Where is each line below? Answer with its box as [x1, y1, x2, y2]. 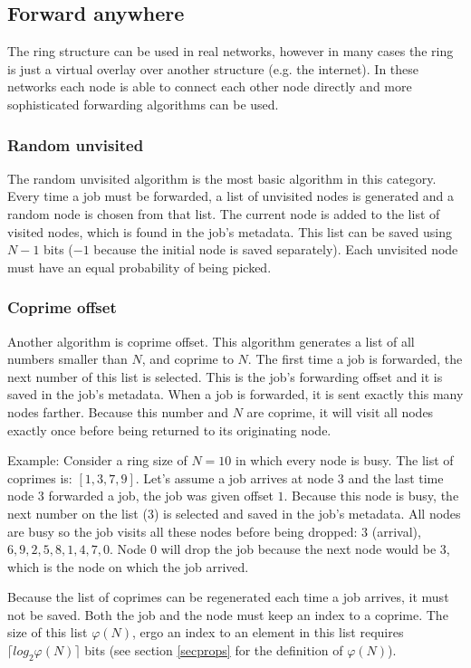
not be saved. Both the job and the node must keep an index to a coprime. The [7, 605, 448, 624]
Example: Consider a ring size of [7, 451, 187, 470]
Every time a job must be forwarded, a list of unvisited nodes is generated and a [7, 186, 455, 205]
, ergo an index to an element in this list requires [132, 623, 404, 642]
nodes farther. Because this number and [7, 402, 228, 421]
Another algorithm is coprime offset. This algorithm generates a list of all [7, 331, 415, 350]
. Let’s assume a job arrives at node [135, 468, 334, 487]
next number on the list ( [7, 503, 148, 522]
